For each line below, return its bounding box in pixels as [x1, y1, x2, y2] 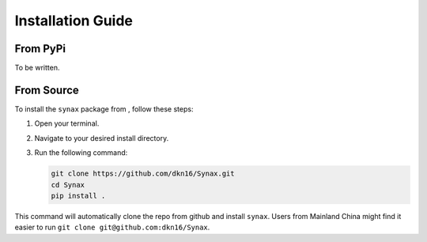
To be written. [14, 63, 60, 73]
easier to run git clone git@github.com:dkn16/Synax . [14, 222, 210, 233]
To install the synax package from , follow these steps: [14, 104, 194, 114]
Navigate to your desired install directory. [34, 133, 169, 142]
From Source [14, 83, 79, 96]
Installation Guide [14, 12, 134, 29]
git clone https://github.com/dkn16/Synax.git [51, 169, 235, 178]
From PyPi [14, 42, 66, 55]
